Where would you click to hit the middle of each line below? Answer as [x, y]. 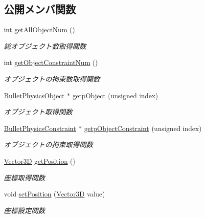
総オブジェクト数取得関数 [45, 46]
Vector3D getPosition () [40, 161]
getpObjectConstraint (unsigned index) [143, 128]
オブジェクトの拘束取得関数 [48, 144]
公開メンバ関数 [40, 9]
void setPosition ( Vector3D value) [55, 194]
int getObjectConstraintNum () [51, 62]
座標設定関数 [24, 210]
